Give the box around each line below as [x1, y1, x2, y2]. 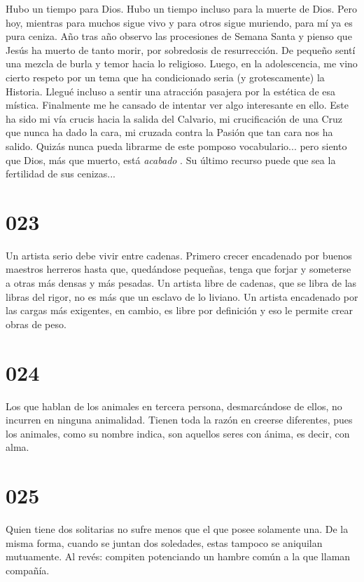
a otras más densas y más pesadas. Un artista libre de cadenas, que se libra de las [6, 276, 357, 290]
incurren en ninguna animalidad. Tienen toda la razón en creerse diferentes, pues [6, 412, 353, 427]
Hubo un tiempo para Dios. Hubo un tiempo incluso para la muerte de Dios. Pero [6, 1, 357, 15]
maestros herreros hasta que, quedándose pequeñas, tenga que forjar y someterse [6, 262, 351, 276]
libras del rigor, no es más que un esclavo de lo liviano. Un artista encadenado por [6, 289, 358, 304]
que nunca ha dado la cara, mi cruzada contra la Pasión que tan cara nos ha [6, 125, 333, 140]
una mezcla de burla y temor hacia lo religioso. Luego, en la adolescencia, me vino [6, 56, 358, 71]
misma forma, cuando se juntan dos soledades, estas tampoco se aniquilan [6, 535, 323, 550]
